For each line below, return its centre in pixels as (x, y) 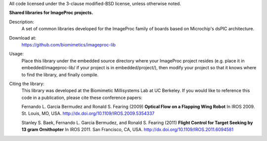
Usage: (17, 54)
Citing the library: (27, 84)
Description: (22, 22)
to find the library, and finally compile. (60, 75)
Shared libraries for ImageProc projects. (51, 13)
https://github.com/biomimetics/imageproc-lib (68, 45)
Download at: (23, 38)
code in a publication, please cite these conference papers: (82, 97)
